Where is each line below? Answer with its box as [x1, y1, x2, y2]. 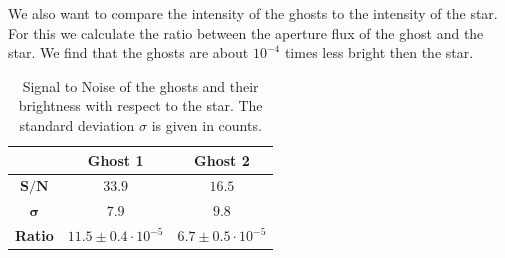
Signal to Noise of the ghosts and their [22, 75, 259, 96]
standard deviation [19, 114, 135, 135]
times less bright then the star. [284, 42, 474, 63]
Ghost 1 [87, 149, 144, 170]
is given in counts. [151, 114, 262, 135]
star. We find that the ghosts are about [8, 42, 249, 63]
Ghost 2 [194, 149, 250, 170]
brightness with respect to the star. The [18, 95, 263, 116]
